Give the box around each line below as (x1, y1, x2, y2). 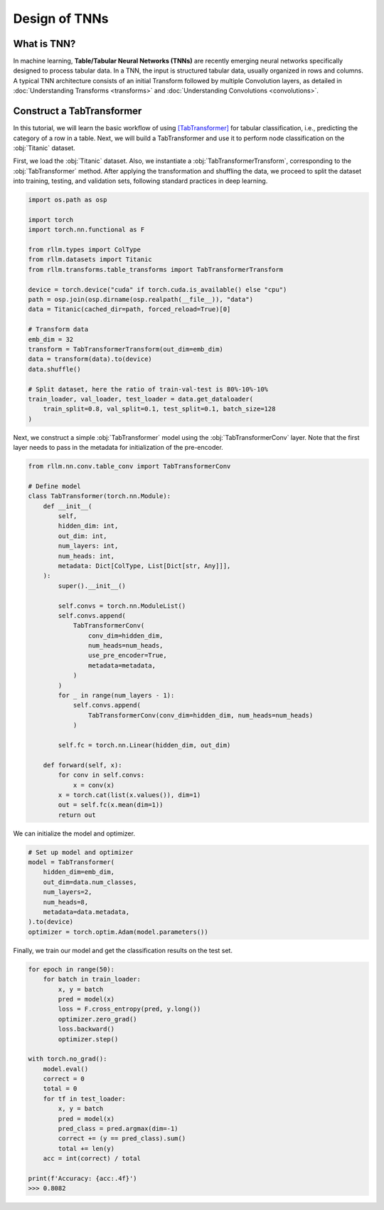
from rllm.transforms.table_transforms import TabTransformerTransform (28, 265, 284, 273)
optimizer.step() (58, 1035, 119, 1043)
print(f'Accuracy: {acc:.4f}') (28, 1174, 138, 1182)
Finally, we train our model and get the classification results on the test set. (13, 946, 233, 954)
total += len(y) (58, 1145, 115, 1152)
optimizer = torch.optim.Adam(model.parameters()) (28, 927, 209, 936)
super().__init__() (58, 582, 126, 590)
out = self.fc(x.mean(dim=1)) (58, 801, 164, 809)
